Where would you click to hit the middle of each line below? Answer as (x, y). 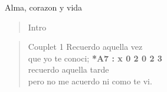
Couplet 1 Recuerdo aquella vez (85, 47)
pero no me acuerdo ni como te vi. (90, 81)
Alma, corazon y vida (44, 7)
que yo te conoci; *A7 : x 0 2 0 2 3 (95, 58)
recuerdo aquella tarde (68, 69)
